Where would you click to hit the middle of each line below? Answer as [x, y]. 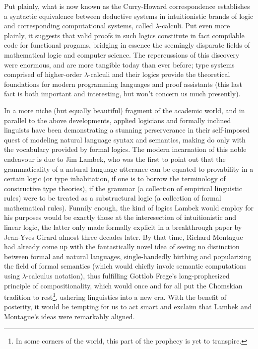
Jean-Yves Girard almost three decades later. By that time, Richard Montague [124, 237]
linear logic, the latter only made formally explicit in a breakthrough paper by [123, 227]
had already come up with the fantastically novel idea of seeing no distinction [122, 246]
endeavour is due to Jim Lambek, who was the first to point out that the [115, 159]
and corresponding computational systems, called [79, 26]
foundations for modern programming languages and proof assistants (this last [123, 84]
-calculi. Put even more [195, 26]
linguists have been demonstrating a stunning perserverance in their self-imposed [127, 130]
